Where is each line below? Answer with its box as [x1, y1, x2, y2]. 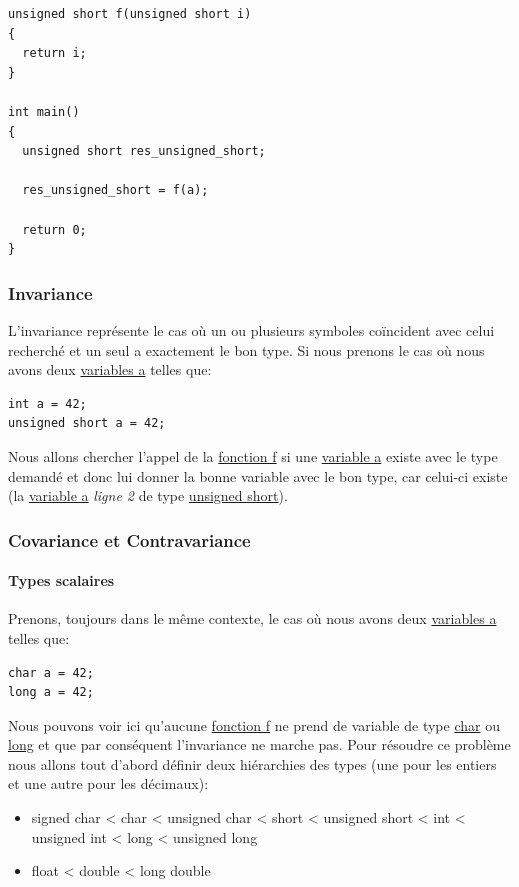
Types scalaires [8, 570, 115, 591]
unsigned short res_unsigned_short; [22, 144, 266, 159]
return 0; [22, 222, 87, 237]
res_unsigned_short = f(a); [22, 183, 209, 198]
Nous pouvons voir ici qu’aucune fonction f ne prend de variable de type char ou [8, 714, 500, 735]
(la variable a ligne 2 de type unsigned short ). [8, 485, 288, 506]
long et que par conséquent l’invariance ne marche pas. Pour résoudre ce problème [8, 734, 511, 755]
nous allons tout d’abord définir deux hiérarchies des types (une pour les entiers [8, 753, 497, 774]
